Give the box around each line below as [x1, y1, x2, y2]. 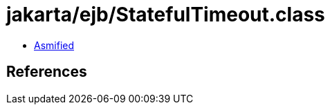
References [6, 63, 87, 81]
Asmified [34, 39, 75, 51]
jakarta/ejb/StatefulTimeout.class [6, 3, 325, 26]
